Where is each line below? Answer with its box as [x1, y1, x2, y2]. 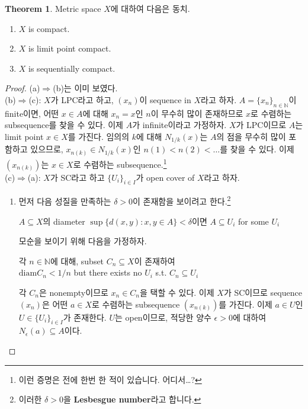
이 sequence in [139, 93, 191, 106]
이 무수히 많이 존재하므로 [150, 107, 243, 119]
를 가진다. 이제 [219, 298, 272, 310]
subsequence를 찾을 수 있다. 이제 [5, 119, 124, 131]
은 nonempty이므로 [39, 286, 108, 298]
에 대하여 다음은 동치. [110, 2, 190, 14]
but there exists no [73, 266, 142, 279]
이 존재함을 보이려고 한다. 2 [133, 193, 231, 207]
